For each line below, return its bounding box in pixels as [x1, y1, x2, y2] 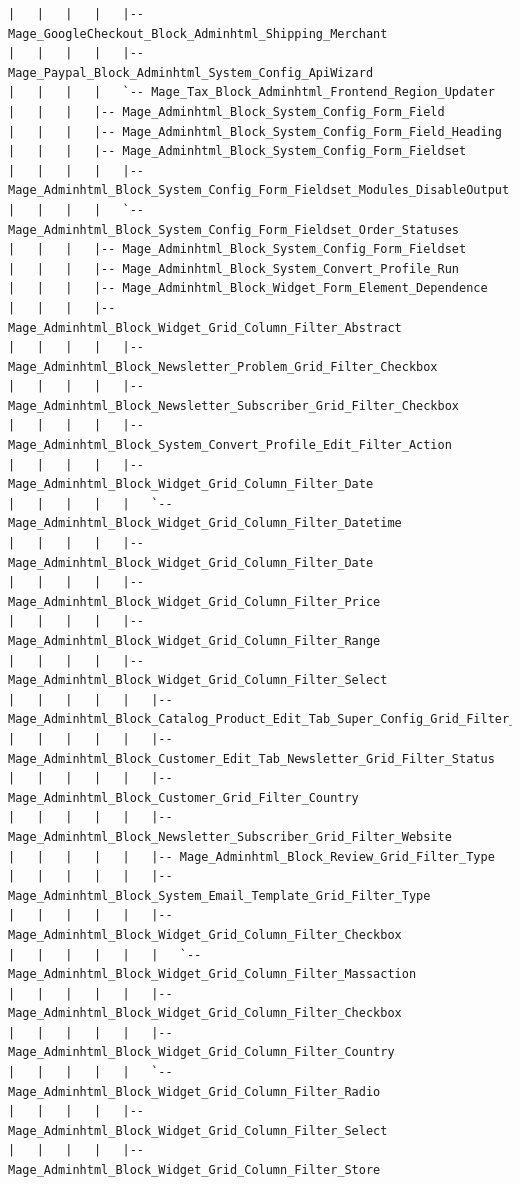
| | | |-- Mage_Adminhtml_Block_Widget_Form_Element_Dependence [8, 281, 488, 296]
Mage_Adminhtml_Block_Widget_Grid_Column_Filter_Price [8, 594, 381, 609]
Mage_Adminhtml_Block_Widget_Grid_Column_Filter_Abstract [8, 320, 402, 335]
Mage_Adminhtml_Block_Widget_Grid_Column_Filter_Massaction [8, 967, 417, 982]
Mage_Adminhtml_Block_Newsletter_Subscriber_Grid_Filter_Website [8, 829, 452, 844]
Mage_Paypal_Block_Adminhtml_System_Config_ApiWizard [8, 65, 374, 80]
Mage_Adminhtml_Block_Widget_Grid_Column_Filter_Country [8, 1045, 395, 1060]
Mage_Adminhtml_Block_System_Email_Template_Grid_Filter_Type [8, 888, 431, 903]
